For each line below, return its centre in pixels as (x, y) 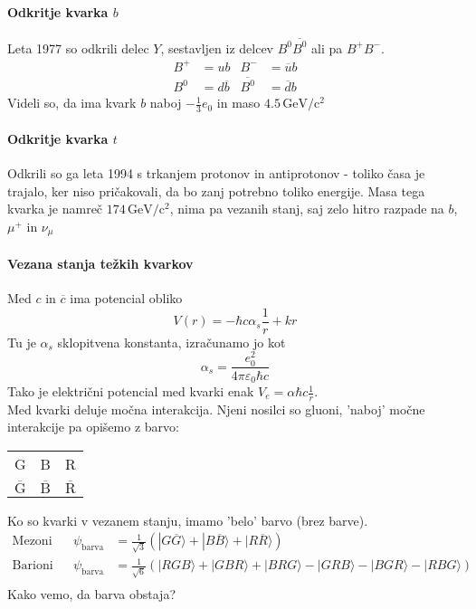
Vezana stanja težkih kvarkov (100, 263)
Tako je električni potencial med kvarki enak (131, 391)
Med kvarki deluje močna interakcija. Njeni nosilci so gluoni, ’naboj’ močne (216, 409)
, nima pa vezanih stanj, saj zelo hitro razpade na (307, 209)
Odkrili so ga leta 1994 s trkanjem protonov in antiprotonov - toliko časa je (216, 173)
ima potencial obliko (126, 298)
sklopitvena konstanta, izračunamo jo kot (171, 342)
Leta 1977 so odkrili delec (78, 48)
